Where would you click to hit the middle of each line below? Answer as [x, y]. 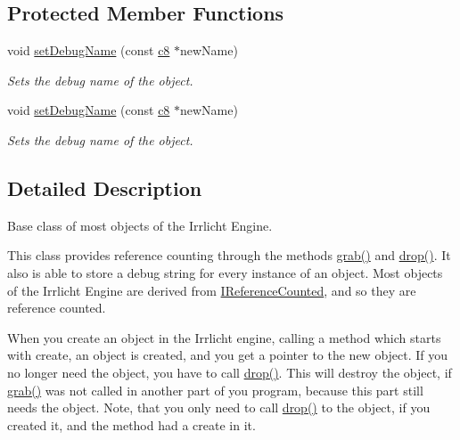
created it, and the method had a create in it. [131, 424]
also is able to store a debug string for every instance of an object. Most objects [225, 272]
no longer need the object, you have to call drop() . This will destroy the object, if [230, 372]
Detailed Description [105, 187]
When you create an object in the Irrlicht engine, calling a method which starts [224, 337]
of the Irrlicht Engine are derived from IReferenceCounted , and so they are [212, 290]
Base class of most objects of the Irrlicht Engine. [140, 225]
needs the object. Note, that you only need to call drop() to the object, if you [219, 407]
